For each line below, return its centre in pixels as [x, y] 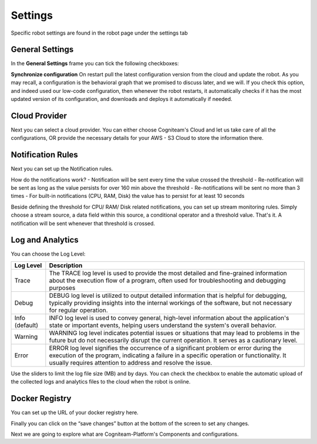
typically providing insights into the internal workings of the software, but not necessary [171, 302]
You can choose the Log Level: [48, 254]
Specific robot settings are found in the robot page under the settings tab [99, 33]
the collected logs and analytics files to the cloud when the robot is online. [101, 382]
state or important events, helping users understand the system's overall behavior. [163, 325]
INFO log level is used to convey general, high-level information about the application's [169, 318]
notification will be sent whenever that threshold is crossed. [83, 223]
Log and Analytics [45, 240]
